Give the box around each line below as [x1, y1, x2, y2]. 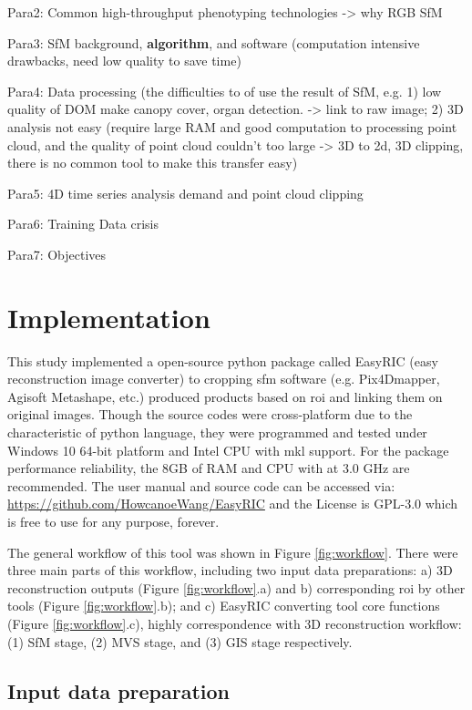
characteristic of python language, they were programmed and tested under [7, 423, 427, 442]
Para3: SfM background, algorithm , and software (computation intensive [7, 33, 420, 52]
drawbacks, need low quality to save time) [7, 51, 241, 70]
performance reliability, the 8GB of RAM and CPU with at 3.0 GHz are [7, 458, 410, 478]
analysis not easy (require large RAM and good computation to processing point [7, 117, 457, 136]
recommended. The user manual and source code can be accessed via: [7, 476, 395, 495]
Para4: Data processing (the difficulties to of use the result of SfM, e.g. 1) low [7, 81, 442, 100]
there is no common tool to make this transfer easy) [7, 153, 298, 172]
